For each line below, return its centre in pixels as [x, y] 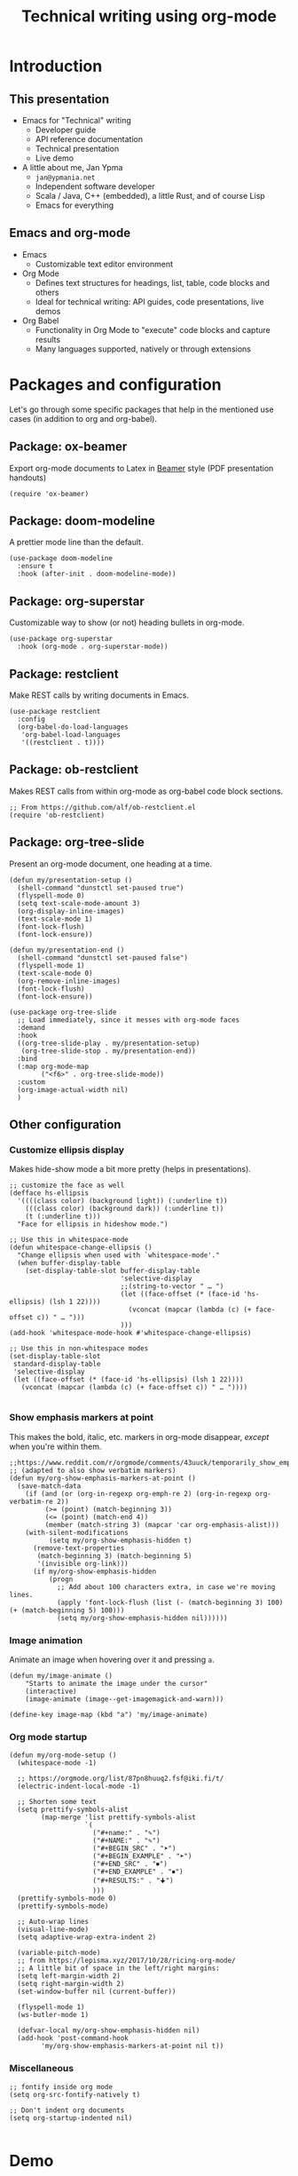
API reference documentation [89, 139]
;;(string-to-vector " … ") [172, 1286]
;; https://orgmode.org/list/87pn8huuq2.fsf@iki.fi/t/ [121, 1779]
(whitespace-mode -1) [57, 1763]
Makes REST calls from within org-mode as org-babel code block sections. [146, 791]
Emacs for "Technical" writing [76, 120]
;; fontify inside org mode [61, 2087]
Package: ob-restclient [74, 770]
